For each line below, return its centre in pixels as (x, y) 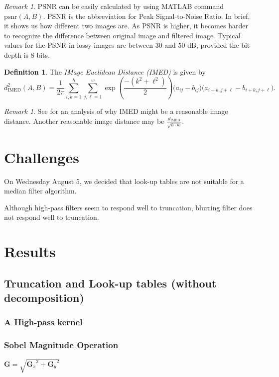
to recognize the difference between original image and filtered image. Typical (122, 35)
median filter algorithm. (40, 191)
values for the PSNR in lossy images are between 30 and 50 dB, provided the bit (127, 45)
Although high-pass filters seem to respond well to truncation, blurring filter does (128, 207)
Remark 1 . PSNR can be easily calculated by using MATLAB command (114, 6)
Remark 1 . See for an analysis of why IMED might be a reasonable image (116, 111)
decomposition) (44, 298)
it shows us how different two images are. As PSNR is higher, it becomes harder (126, 26)
